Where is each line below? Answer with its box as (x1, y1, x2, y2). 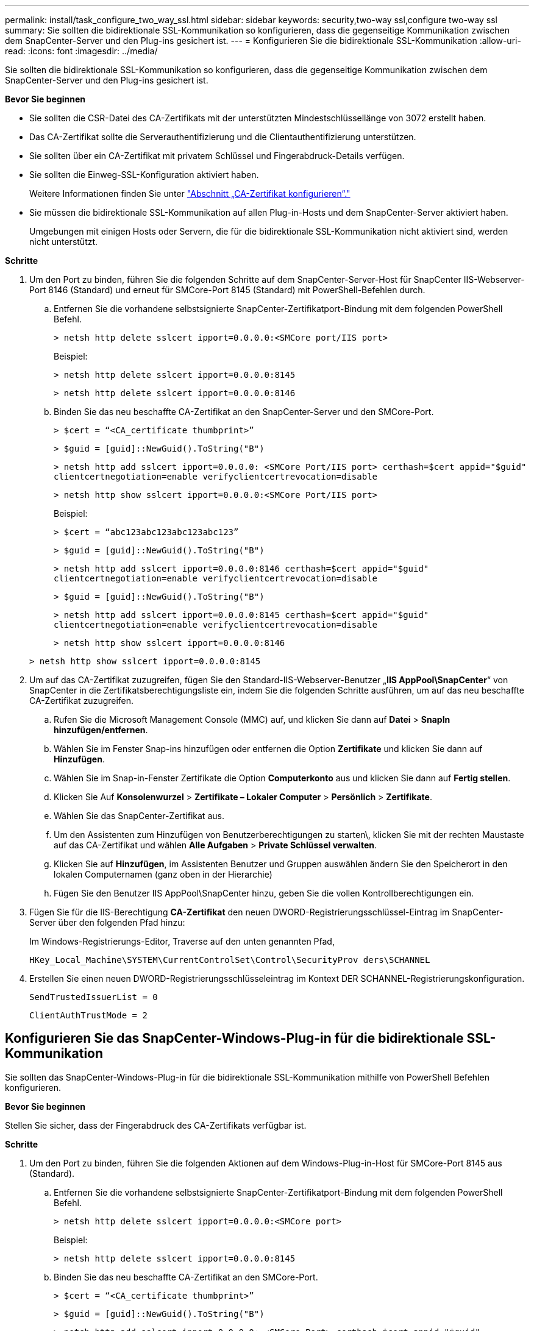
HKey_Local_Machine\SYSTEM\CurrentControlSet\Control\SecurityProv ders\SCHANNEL (29, 955, 430, 965)
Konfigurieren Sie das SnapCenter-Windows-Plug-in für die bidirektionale (5, 1031, 464, 1046)
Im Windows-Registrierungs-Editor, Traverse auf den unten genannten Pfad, (29, 936, 335, 946)
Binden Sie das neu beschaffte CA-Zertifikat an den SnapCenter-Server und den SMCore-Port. (54, 406, 434, 417)
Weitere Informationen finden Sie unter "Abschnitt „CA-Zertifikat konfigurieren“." (29, 188, 351, 199)
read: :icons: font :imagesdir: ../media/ (5, 46, 158, 56)
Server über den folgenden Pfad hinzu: (29, 917, 185, 928)
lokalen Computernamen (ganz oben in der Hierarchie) (54, 869, 272, 879)
